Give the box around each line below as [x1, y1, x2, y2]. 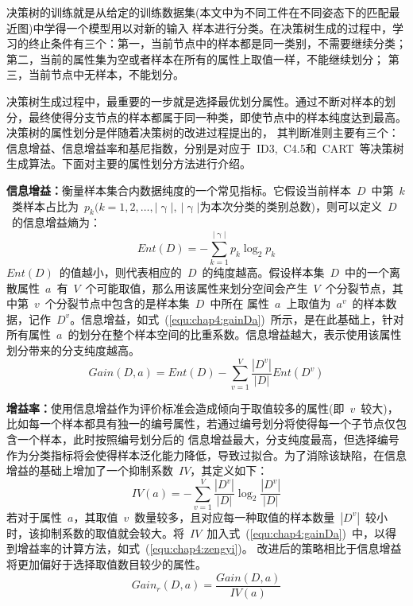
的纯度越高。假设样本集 [202, 264, 325, 281]
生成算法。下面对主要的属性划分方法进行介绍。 [6, 155, 251, 172]
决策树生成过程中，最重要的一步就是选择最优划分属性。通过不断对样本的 [6, 92, 384, 109]
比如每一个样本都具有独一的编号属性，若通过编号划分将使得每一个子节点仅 [6, 415, 396, 432]
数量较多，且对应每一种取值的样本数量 [134, 508, 335, 525]
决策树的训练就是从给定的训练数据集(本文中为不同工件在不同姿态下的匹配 [6, 4, 389, 20]
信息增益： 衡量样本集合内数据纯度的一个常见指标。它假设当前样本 [6, 181, 351, 198]
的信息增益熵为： [11, 214, 101, 231]
